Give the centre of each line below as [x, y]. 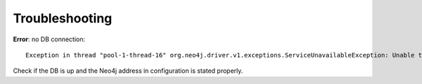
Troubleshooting [63, 18]
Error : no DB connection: [49, 39]
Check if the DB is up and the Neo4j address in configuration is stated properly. [128, 71]
